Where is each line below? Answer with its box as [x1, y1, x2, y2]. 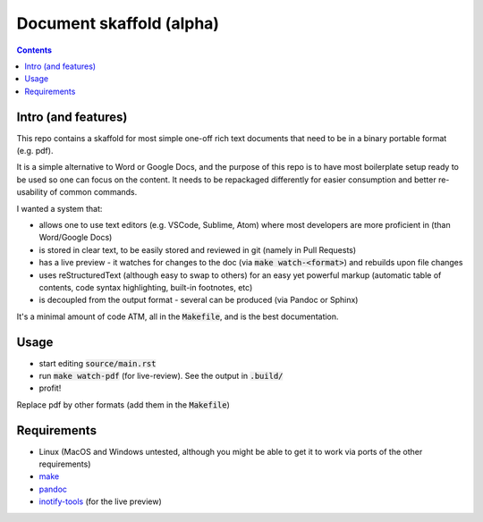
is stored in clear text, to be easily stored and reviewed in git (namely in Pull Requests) [38, 244, 357, 255]
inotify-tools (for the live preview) [38, 496, 163, 507]
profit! [38, 383, 62, 393]
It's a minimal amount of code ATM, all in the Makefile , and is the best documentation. [16, 311, 339, 322]
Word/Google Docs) [38, 232, 113, 243]
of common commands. [49, 187, 138, 198]
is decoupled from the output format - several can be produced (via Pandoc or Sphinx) [38, 295, 359, 306]
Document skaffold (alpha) [16, 13, 219, 33]
